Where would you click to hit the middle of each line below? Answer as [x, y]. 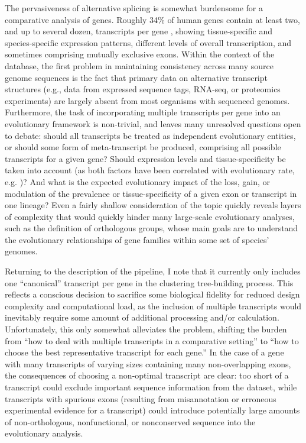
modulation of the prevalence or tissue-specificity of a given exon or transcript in [151, 193]
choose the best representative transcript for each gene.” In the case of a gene [144, 352]
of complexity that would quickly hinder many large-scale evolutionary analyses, [150, 216]
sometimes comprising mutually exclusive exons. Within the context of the [140, 54]
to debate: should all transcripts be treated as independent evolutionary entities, [150, 135]
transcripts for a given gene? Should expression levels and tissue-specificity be [145, 158]
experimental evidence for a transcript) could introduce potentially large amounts [152, 410]
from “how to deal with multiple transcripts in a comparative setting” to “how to [152, 340]
